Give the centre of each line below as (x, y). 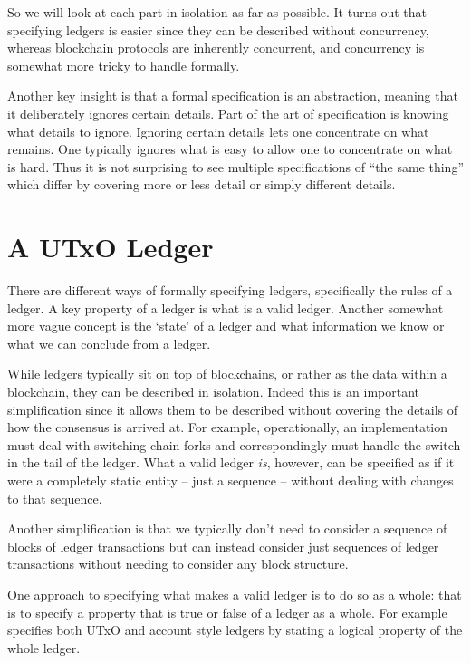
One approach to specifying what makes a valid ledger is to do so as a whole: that (235, 594)
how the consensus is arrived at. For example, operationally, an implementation (228, 427)
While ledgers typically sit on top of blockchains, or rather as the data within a (227, 374)
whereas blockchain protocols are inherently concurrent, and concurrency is (216, 48)
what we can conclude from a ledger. (109, 343)
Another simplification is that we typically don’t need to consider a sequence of (227, 528)
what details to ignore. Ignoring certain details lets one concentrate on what (218, 131)
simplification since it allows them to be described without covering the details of (233, 409)
